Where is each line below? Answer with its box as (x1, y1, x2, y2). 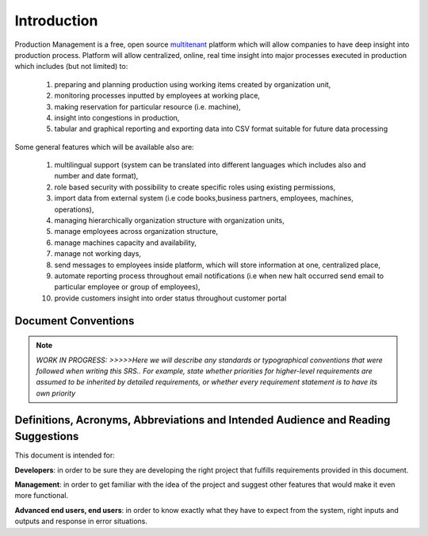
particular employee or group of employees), (54, 282, 201, 292)
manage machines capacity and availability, (54, 238, 197, 247)
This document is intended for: (14, 450, 115, 460)
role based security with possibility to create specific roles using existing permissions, (54, 182, 336, 192)
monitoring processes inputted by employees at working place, (54, 91, 261, 101)
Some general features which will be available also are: (14, 142, 194, 151)
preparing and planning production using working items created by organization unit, (54, 79, 331, 89)
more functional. (14, 491, 69, 500)
